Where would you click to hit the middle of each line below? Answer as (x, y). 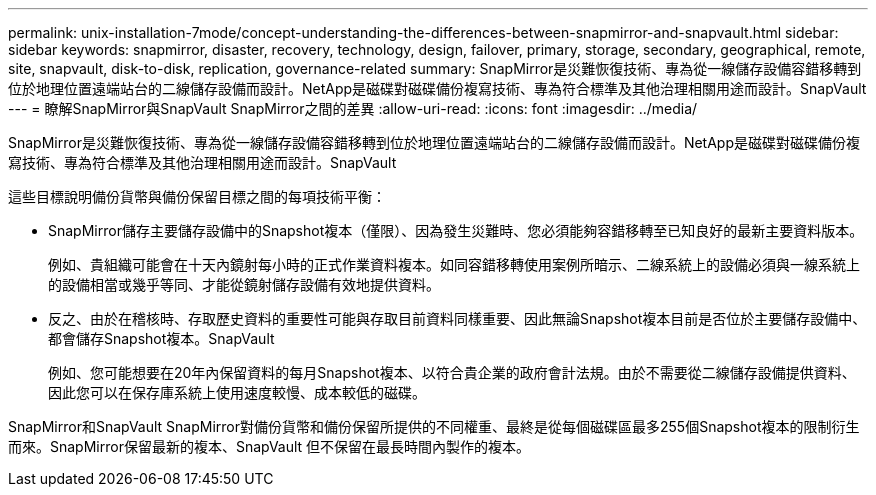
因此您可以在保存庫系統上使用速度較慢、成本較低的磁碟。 (237, 392)
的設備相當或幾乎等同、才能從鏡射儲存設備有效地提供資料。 (244, 284)
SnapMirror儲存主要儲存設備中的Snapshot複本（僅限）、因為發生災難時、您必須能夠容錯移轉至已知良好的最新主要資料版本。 (456, 230)
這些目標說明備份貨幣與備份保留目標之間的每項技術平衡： (197, 196)
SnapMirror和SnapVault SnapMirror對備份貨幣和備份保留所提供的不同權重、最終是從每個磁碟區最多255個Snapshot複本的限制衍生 (434, 426)
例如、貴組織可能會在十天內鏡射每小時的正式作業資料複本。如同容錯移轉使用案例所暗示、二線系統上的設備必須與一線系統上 (454, 264)
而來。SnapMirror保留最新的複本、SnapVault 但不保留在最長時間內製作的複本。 (269, 446)
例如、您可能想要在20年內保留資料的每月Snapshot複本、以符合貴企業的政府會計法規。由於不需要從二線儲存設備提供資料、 (452, 372)
